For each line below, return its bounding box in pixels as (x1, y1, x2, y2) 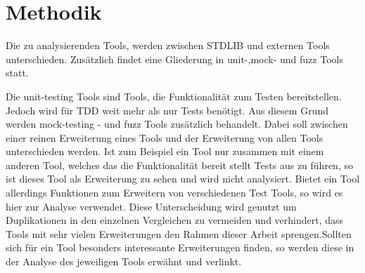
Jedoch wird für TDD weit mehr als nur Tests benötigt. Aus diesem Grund (6, 102, 328, 117)
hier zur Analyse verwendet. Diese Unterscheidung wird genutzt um (6, 199, 297, 213)
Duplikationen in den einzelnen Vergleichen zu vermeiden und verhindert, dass (6, 213, 344, 227)
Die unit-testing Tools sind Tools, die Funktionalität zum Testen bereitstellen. (6, 88, 342, 103)
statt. (6, 65, 29, 80)
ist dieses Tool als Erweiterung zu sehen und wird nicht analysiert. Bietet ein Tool (6, 171, 360, 186)
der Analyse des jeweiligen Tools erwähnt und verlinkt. (6, 254, 242, 269)
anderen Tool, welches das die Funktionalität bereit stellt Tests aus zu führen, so (6, 157, 353, 172)
